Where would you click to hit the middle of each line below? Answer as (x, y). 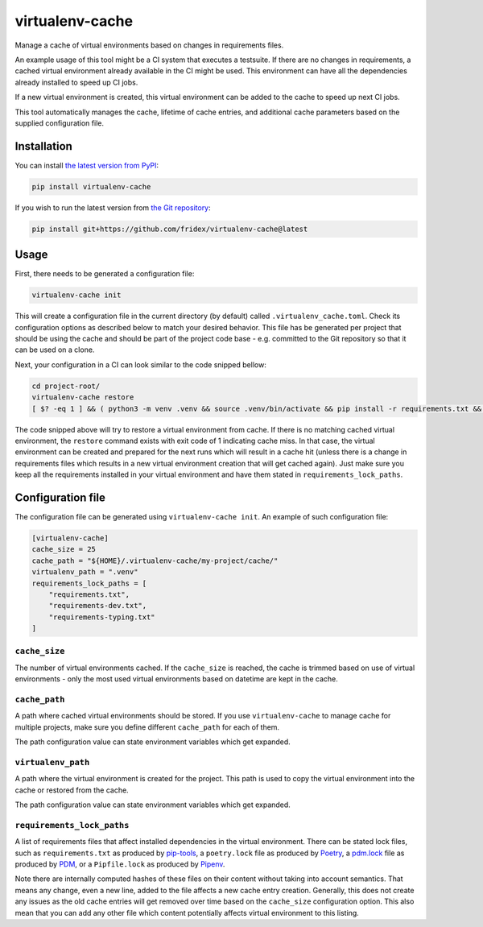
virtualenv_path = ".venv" (85, 572)
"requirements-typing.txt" (102, 617)
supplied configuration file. (60, 123)
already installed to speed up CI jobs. (76, 82)
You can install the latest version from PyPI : (87, 165)
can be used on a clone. (55, 350)
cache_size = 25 (64, 549)
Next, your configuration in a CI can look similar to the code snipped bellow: (141, 364)
